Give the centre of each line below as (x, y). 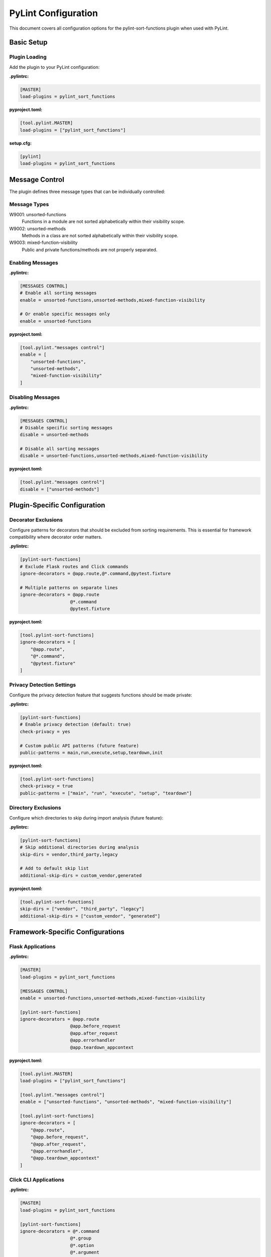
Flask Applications (32, 946)
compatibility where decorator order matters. (56, 537)
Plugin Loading (28, 57)
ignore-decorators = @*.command (60, 1231)
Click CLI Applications (37, 1180)
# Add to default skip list (54, 868)
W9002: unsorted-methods (38, 228)
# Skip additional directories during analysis (79, 847)
